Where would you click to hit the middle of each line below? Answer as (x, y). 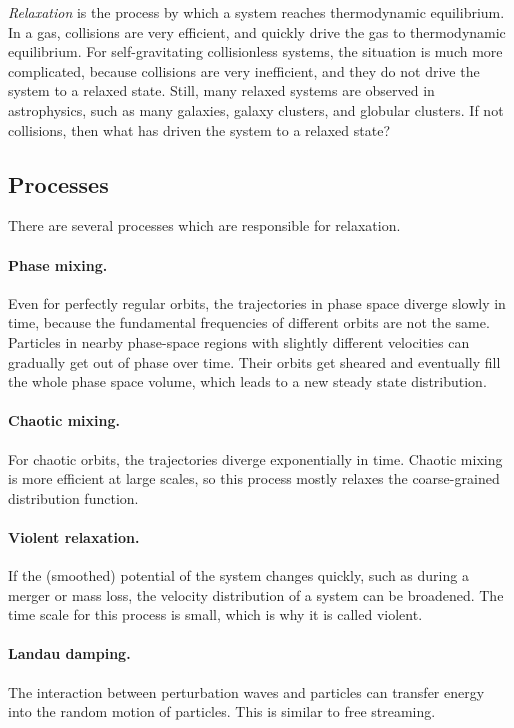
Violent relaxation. (74, 536)
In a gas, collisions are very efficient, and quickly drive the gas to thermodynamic (257, 31)
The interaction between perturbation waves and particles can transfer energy (246, 691)
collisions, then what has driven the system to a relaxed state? (199, 129)
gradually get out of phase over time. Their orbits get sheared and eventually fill (254, 361)
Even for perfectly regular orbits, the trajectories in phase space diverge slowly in (257, 302)
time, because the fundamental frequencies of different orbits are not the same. (249, 322)
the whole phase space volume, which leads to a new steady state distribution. (247, 381)
